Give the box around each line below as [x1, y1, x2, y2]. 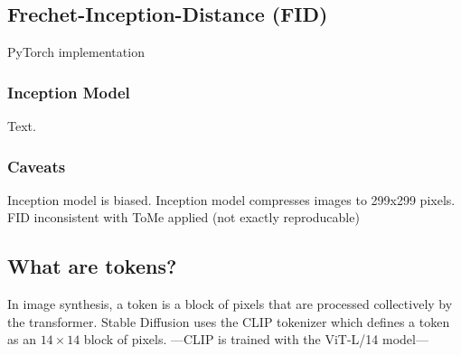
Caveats [7, 154, 66, 177]
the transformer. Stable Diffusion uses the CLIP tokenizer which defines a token [7, 312, 450, 331]
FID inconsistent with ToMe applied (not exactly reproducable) [7, 208, 360, 227]
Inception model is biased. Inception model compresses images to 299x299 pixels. [7, 190, 456, 209]
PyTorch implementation [7, 42, 145, 61]
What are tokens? [7, 252, 177, 280]
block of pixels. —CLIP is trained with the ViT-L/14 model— [83, 330, 428, 349]
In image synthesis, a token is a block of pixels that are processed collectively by [7, 294, 453, 313]
